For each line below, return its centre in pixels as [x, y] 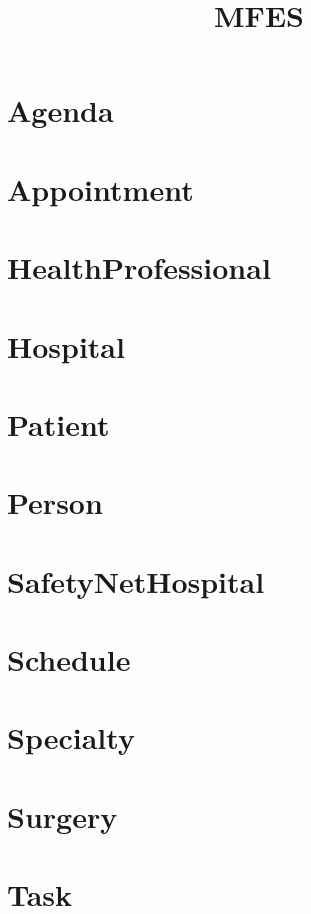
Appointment [100, 188]
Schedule [69, 659]
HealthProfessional [139, 267]
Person [55, 502]
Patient [58, 423]
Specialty [71, 737]
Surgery [62, 815]
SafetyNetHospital [136, 580]
